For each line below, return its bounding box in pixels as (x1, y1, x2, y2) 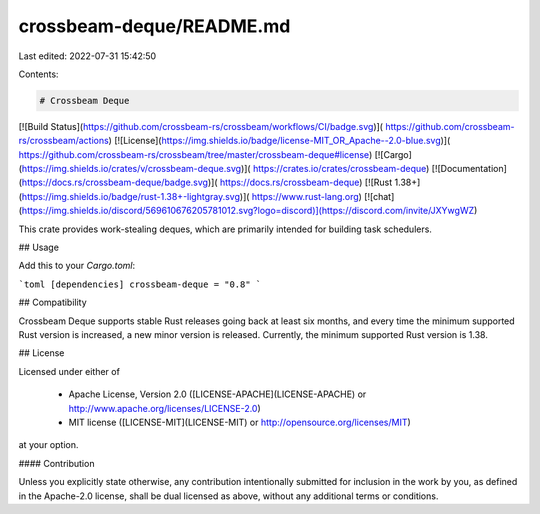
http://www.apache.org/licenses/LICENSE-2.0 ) (68, 402, 262, 414)
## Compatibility (18, 296, 87, 309)
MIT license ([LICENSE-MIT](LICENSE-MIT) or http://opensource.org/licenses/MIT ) (68, 416, 412, 428)
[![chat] (363, 190, 395, 202)
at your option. (18, 439, 79, 451)
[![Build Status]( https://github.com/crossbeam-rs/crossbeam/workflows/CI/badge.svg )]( (18, 120, 384, 132)
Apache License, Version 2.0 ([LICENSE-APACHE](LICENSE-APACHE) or (68, 388, 367, 400)
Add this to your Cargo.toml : (18, 260, 136, 272)
